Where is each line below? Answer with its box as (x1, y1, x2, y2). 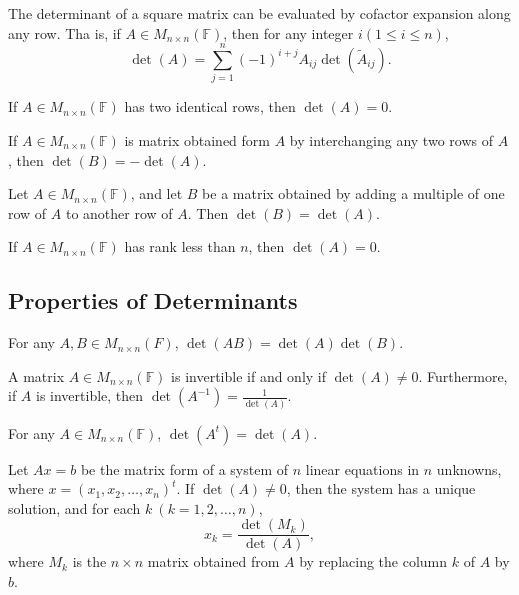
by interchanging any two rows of (289, 129, 493, 150)
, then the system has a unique (286, 478, 476, 499)
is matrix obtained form (124, 129, 270, 150)
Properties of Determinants (8, 285, 298, 316)
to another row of (65, 202, 173, 223)
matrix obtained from (147, 551, 280, 572)
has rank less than (124, 236, 236, 257)
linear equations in (305, 458, 420, 479)
